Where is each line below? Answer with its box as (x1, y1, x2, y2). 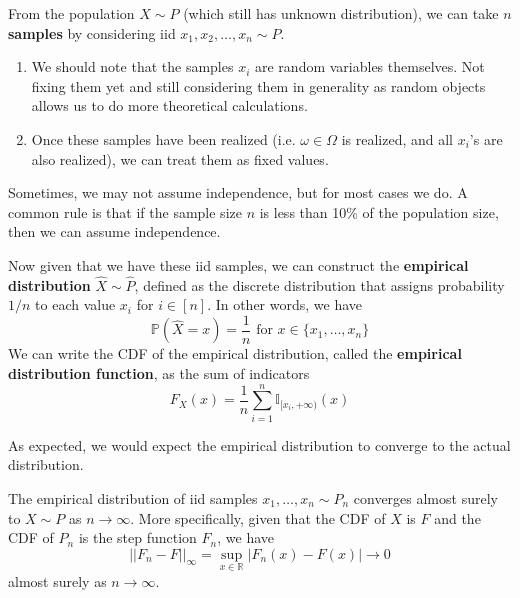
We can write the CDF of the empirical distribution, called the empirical (8, 343, 462, 364)
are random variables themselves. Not (254, 56, 485, 77)
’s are (469, 128, 503, 149)
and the (434, 507, 481, 528)
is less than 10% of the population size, (259, 201, 499, 222)
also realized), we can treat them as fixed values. (31, 148, 329, 169)
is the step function (78, 527, 197, 548)
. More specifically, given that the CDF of (130, 507, 386, 528)
